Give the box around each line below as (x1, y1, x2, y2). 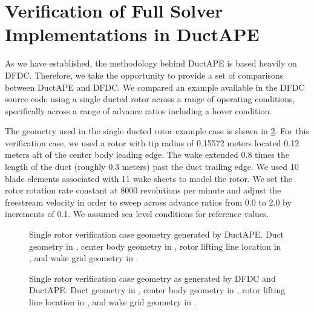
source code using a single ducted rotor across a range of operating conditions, (5, 93, 295, 105)
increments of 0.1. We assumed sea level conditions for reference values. (5, 207, 269, 220)
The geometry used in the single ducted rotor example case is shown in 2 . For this (5, 125, 309, 137)
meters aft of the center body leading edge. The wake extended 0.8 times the (5, 148, 289, 161)
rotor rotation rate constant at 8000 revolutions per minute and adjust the (5, 184, 281, 197)
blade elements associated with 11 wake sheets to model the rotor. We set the (5, 172, 292, 184)
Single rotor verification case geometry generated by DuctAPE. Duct (29, 228, 284, 241)
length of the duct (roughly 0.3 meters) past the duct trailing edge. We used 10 (5, 160, 299, 173)
